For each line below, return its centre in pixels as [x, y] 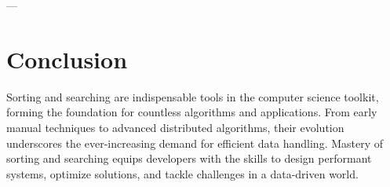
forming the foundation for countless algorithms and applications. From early [192, 112]
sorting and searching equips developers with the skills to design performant [189, 158]
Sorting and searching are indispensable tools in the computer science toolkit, [193, 96]
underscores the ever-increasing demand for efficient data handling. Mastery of [195, 143]
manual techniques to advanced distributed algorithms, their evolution [175, 127]
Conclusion [67, 59]
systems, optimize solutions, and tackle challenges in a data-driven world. [182, 173]
